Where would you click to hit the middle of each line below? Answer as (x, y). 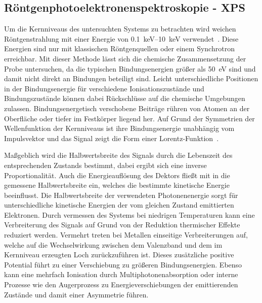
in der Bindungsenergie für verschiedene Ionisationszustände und (104, 88)
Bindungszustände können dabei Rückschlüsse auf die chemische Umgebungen (125, 98)
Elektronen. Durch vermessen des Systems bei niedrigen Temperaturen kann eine (129, 214)
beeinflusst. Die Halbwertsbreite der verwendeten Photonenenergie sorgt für (121, 195)
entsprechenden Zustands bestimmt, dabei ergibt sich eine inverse (105, 165)
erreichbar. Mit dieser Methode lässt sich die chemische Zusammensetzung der (125, 58)
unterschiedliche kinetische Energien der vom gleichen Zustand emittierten (119, 205)
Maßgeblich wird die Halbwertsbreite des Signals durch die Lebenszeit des (118, 155)
